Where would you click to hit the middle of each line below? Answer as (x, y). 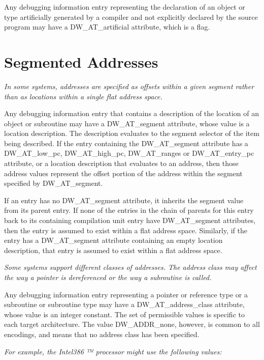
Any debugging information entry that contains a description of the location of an (131, 113)
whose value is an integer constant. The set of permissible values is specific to (124, 314)
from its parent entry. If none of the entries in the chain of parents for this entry (129, 210)
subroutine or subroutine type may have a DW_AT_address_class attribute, (124, 304)
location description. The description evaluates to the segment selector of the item (132, 133)
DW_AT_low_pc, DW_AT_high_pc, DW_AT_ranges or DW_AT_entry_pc (129, 153)
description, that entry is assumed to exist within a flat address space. (113, 250)
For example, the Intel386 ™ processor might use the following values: (113, 351)
